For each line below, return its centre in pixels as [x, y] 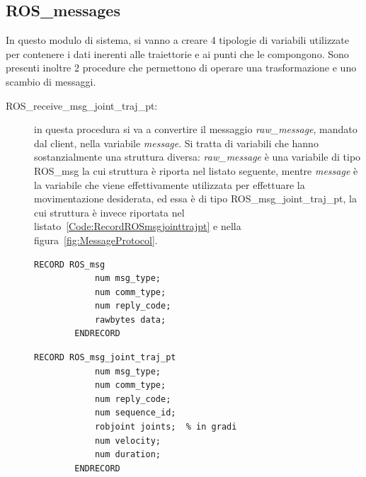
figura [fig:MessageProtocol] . [96, 240]
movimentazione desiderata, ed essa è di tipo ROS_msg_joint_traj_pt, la [195, 199]
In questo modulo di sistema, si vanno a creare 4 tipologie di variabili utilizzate [177, 40]
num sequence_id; [135, 413]
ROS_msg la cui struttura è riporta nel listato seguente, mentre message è [196, 170]
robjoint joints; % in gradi [166, 427]
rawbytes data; [130, 320]
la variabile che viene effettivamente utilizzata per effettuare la [170, 184]
